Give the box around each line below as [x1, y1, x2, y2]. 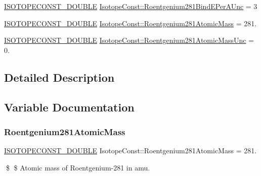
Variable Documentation [4, 99, 135, 114]
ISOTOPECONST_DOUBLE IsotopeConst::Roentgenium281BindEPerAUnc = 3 [4, 1, 257, 11]
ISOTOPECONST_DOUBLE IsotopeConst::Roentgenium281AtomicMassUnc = [4, 35, 254, 45]
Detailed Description [4, 69, 115, 85]
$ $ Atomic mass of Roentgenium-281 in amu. [6, 162, 150, 172]
